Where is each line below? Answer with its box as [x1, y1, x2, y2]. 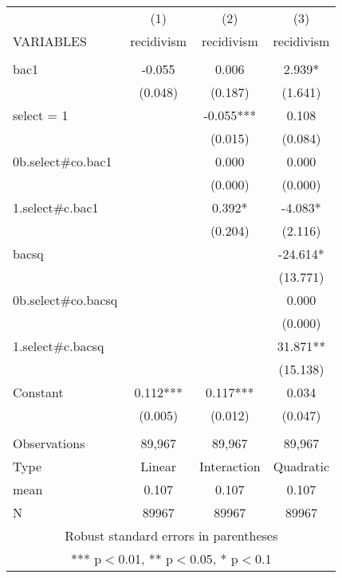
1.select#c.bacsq [13, 337, 104, 355]
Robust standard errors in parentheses [65, 526, 278, 545]
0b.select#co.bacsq [13, 291, 118, 309]
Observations [13, 434, 85, 452]
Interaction [199, 457, 261, 475]
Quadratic [273, 457, 330, 475]
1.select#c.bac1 [13, 198, 99, 217]
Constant [13, 383, 64, 401]
